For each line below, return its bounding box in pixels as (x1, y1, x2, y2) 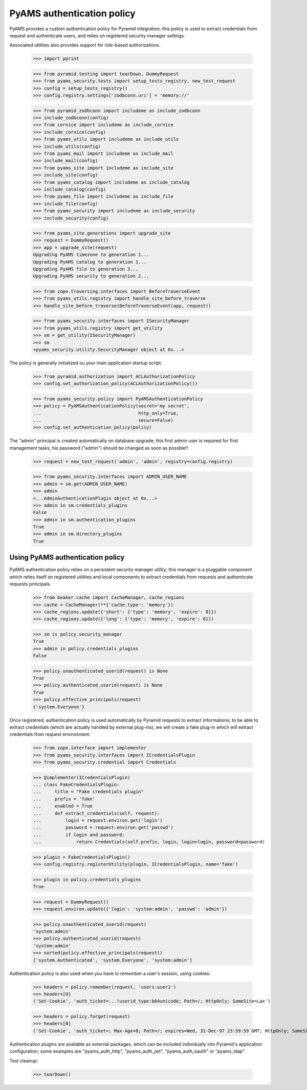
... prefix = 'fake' (33, 796, 96, 802)
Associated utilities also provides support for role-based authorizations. (9, 42, 161, 48)
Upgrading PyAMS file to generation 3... (33, 266, 139, 272)
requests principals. (9, 581, 51, 587)
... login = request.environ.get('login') (33, 818, 163, 823)
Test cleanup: (9, 1057, 38, 1064)
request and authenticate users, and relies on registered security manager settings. (9, 32, 185, 38)
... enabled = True (33, 803, 93, 809)
